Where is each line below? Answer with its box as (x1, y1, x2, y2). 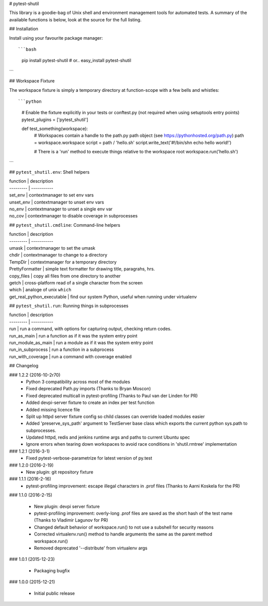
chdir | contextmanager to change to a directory (9, 252, 108, 258)
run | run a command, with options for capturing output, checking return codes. (9, 326, 172, 332)
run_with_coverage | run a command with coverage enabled (9, 353, 132, 359)
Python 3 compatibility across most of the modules (26, 379, 131, 385)
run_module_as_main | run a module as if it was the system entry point (9, 340, 153, 346)
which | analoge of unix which (9, 287, 71, 293)
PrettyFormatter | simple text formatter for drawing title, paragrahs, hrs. (9, 266, 155, 272)
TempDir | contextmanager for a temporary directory (9, 259, 117, 265)
